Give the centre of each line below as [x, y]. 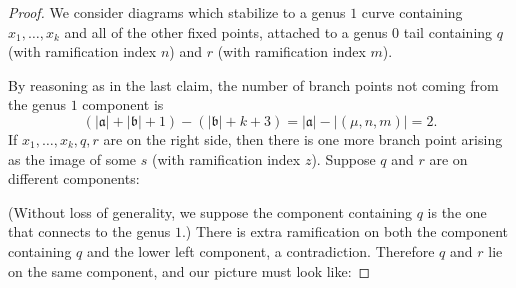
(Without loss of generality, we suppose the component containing [210, 211]
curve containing [412, 12]
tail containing [448, 31]
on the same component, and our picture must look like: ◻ [189, 270]
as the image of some [72, 158]
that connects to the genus [89, 231]
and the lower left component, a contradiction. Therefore [260, 250]
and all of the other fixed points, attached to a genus [226, 31]
